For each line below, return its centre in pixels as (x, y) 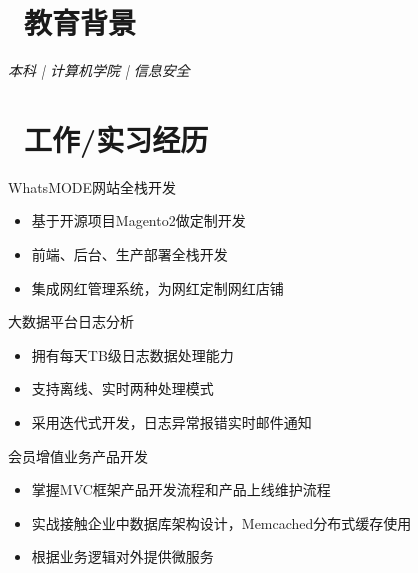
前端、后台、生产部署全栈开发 (129, 254)
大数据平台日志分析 (71, 321)
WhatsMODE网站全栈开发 (92, 186)
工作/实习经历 (116, 138)
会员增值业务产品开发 (78, 455)
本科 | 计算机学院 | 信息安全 (99, 70)
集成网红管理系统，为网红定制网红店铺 (157, 287)
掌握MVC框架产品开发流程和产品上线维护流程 (181, 489)
